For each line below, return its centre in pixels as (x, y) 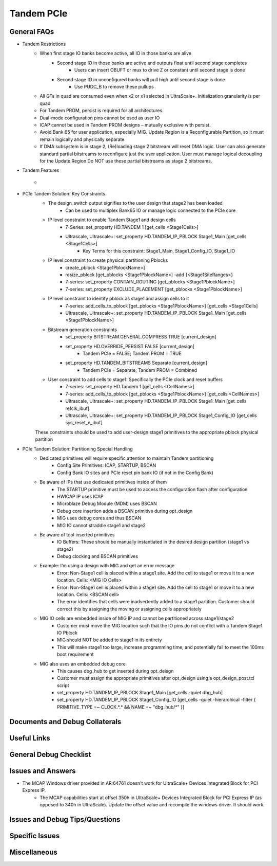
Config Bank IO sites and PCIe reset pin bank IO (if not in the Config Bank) (135, 473)
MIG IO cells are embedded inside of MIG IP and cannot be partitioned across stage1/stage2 (137, 618)
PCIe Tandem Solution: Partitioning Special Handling (77, 449)
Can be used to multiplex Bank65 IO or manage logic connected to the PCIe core (151, 210)
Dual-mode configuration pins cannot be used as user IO (100, 118)
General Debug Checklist (50, 754)
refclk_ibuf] (77, 408)
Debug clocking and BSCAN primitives (98, 556)
